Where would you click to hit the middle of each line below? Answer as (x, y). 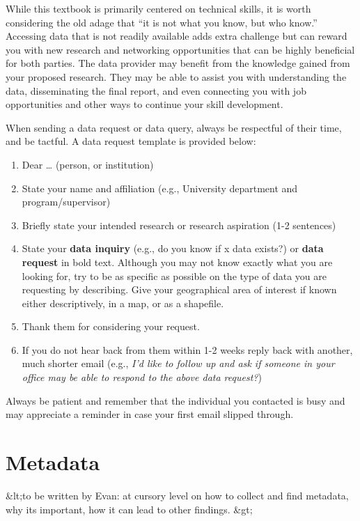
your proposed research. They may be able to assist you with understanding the (176, 76)
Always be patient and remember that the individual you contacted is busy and (175, 400)
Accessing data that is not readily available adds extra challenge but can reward (177, 36)
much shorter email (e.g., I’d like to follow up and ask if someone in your (178, 363)
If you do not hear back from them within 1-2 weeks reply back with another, (187, 349)
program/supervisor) (66, 202)
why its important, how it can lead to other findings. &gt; (129, 509)
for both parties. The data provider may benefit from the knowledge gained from (178, 63)
